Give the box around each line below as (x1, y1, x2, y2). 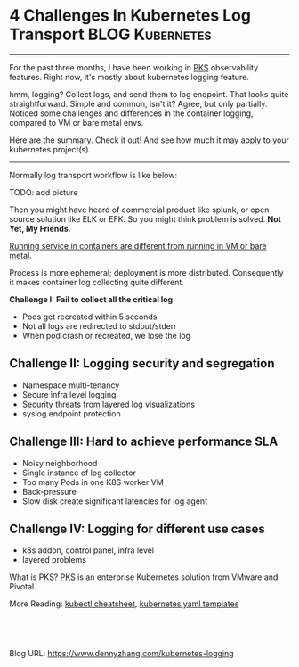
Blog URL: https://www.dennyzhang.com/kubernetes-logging (9, 648, 234, 659)
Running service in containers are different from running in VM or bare (9, 240, 267, 251)
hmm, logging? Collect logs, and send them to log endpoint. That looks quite (9, 88, 289, 99)
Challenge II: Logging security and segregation (9, 356, 275, 371)
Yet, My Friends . (9, 223, 71, 234)
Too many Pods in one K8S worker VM (21, 476, 165, 487)
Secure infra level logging (21, 389, 117, 399)
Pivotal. (9, 581, 37, 592)
